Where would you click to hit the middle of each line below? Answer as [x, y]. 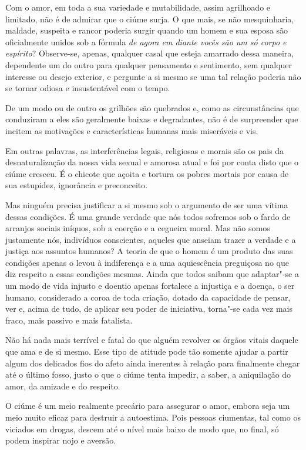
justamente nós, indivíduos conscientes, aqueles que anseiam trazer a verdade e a [151, 239]
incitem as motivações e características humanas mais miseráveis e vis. [132, 130]
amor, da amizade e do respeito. [63, 386]
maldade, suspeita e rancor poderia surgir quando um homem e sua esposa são [147, 30]
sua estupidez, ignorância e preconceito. [77, 185]
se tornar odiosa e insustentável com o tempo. [88, 88]
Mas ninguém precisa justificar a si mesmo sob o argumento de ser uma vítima [147, 204]
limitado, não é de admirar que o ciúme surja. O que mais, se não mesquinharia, [150, 19]
